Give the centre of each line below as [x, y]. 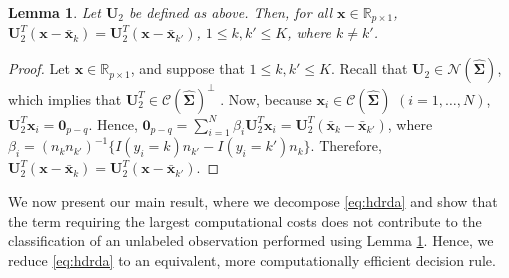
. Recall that [369, 68]
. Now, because [266, 98]
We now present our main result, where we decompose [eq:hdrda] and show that [253, 200]
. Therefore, [346, 145]
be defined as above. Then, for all [230, 12]
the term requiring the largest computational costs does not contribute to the [245, 220]
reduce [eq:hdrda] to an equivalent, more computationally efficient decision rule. [252, 259]
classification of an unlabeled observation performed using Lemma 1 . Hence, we [251, 240]
